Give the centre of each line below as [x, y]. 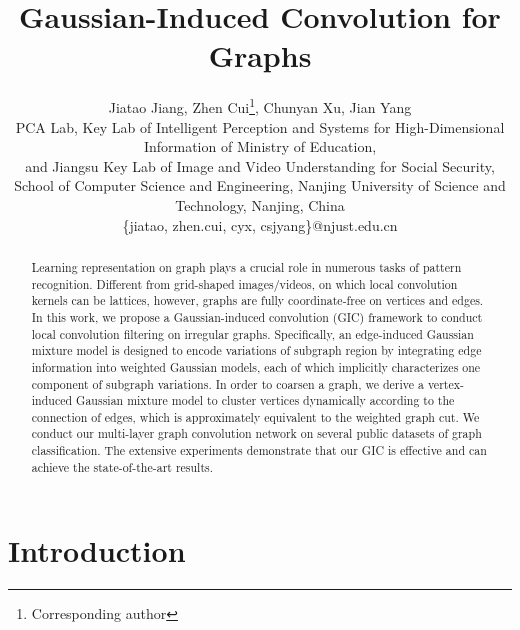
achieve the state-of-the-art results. [122, 466]
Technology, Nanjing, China [260, 204]
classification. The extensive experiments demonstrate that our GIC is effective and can [259, 450]
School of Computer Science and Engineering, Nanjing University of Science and [260, 185]
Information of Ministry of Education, [260, 146]
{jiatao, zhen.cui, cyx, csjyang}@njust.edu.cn [260, 224]
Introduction [97, 550]
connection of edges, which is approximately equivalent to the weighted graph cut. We [255, 416]
